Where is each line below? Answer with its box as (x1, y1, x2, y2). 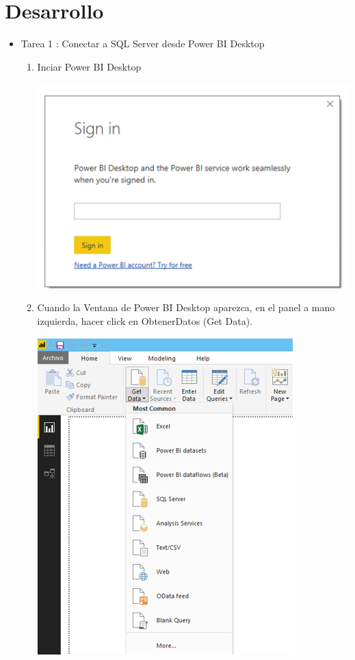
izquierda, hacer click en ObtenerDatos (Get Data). (37, 313, 253, 328)
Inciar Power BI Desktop (37, 59, 142, 73)
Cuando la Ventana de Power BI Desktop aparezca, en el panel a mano (37, 300, 335, 315)
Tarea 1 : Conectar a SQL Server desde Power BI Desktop (21, 36, 265, 51)
